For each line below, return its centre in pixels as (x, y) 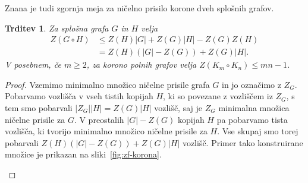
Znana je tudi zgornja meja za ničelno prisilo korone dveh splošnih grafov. (139, 8)
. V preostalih (99, 119)
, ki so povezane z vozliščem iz (218, 96)
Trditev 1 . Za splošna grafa (57, 28)
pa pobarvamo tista (252, 119)
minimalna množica (254, 108)
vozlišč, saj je (178, 108)
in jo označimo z (251, 84)
